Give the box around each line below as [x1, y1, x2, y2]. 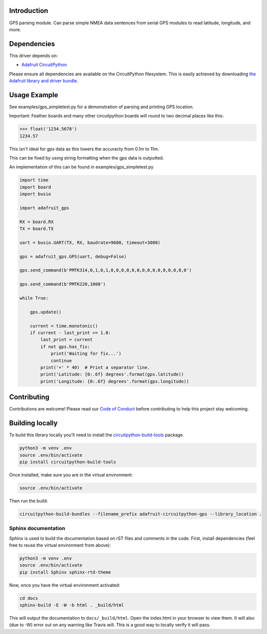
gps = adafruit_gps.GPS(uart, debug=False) [19, 253, 127, 259]
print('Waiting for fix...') [50, 351, 122, 356]
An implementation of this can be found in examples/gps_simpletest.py [9, 164, 154, 170]
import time [19, 177, 49, 183]
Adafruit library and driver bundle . [9, 77, 79, 84]
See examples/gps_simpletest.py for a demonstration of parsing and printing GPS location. [9, 104, 194, 110]
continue [50, 357, 72, 363]
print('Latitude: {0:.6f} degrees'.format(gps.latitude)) [40, 372, 184, 377]
